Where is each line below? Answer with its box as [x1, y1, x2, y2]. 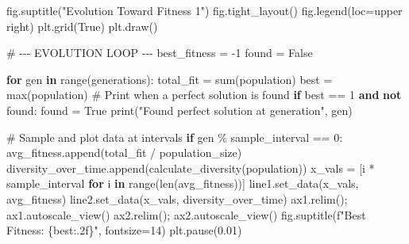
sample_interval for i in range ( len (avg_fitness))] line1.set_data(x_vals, [6, 175, 359, 192]
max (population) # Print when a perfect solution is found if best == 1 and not [6, 86, 402, 103]
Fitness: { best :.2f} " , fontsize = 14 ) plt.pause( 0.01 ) [6, 222, 242, 238]
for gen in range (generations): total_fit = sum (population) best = [6, 71, 333, 87]
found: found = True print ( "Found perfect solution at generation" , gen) [6, 101, 353, 118]
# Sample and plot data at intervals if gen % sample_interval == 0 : [6, 128, 343, 145]
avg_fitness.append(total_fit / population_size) [6, 144, 242, 161]
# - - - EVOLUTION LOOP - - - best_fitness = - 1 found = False [6, 44, 313, 61]
